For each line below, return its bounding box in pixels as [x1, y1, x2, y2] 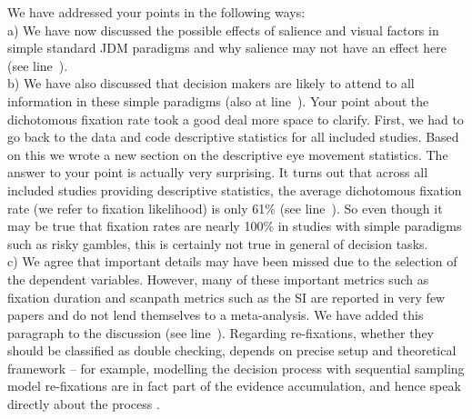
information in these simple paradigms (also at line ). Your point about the [7, 91, 429, 110]
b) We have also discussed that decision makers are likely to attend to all [7, 74, 415, 93]
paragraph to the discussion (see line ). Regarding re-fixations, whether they [7, 323, 435, 342]
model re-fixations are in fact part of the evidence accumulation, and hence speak [7, 376, 461, 395]
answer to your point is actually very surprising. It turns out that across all [7, 163, 428, 182]
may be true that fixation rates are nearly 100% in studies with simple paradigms [7, 216, 462, 235]
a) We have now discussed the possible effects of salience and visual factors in [7, 20, 439, 39]
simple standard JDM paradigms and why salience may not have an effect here [7, 38, 447, 57]
